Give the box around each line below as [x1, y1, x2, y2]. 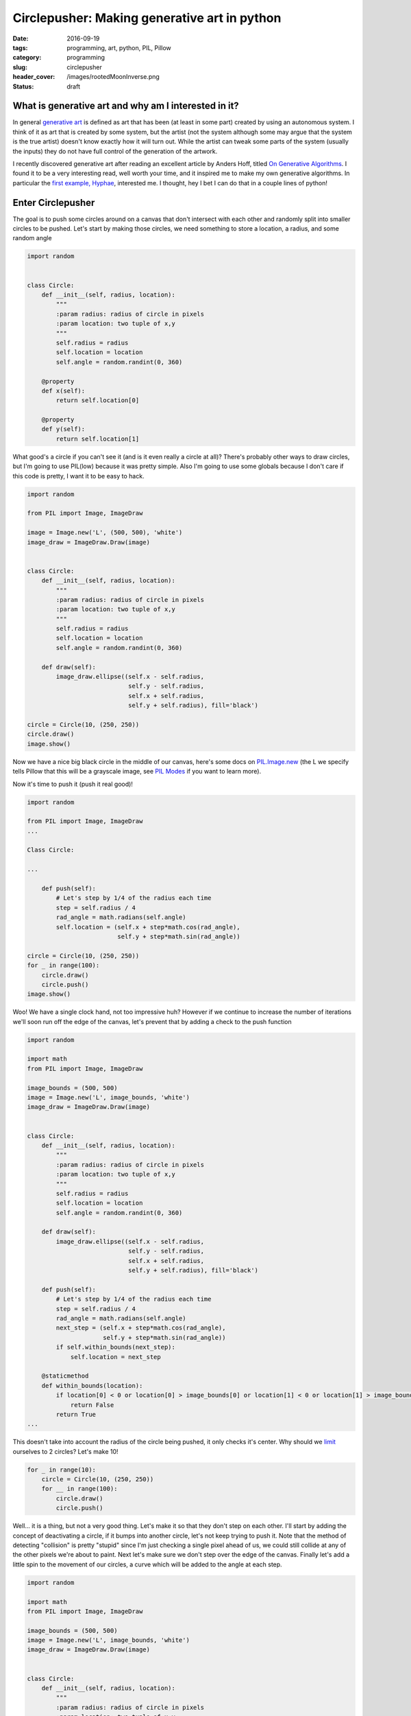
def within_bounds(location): [41, 1382, 143, 1389]
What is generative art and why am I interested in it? [12, 100, 239, 112]
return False [70, 1401, 114, 1408]
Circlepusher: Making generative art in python [12, 10, 282, 25]
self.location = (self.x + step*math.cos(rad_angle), [55, 923, 240, 931]
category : [12, 54, 42, 62]
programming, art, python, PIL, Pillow [66, 43, 171, 51]
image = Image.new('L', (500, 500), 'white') [27, 529, 183, 537]
